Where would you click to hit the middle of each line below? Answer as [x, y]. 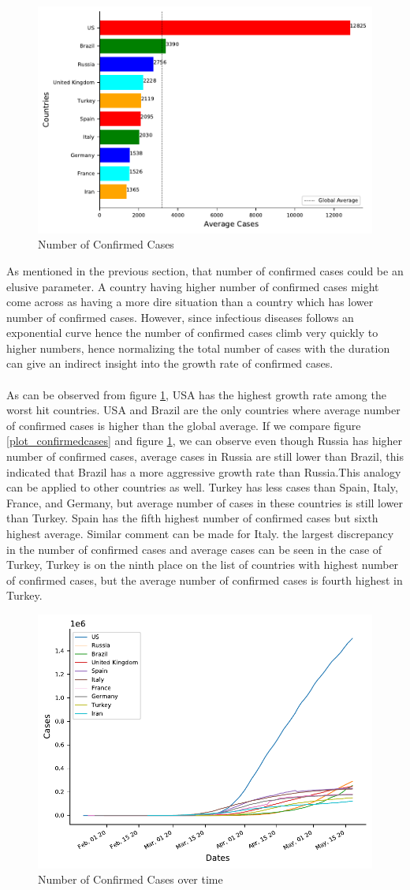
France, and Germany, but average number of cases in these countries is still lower [205, 502]
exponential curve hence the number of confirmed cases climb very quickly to [192, 333]
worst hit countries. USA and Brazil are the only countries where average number [203, 410]
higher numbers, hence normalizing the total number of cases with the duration [198, 348]
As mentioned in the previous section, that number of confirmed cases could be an [205, 270]
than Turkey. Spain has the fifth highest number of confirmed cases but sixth [192, 518]
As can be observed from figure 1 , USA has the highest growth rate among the [196, 394]
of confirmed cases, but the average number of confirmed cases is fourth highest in [205, 580]
